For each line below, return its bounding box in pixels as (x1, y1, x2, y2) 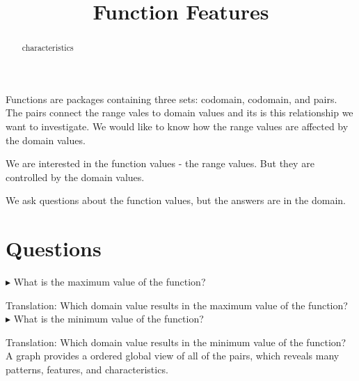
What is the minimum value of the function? (13, 311, 204, 326)
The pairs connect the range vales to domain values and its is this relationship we (6, 105, 353, 120)
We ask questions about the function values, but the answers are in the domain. (6, 193, 346, 208)
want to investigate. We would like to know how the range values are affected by (6, 119, 349, 134)
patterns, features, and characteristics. (6, 362, 168, 377)
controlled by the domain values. (6, 169, 145, 184)
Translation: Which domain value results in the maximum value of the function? (6, 297, 348, 312)
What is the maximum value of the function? (13, 274, 206, 289)
